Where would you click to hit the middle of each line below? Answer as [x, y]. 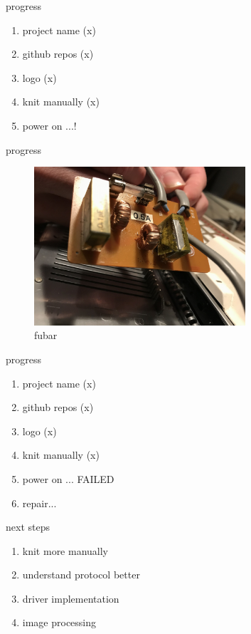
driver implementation [71, 598]
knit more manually [65, 550]
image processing [59, 622]
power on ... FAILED [68, 478]
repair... [39, 503]
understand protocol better [81, 575]
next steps [28, 527]
